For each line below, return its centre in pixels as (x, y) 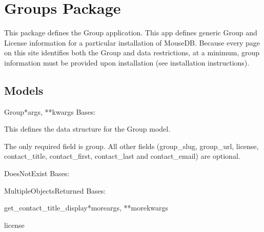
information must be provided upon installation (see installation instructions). (127, 62)
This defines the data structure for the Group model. (87, 129)
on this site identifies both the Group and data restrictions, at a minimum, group (132, 52)
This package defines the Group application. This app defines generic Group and (131, 33)
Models (24, 90)
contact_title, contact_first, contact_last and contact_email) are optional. (122, 156)
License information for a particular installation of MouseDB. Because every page (132, 42)
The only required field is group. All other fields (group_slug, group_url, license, (131, 146)
